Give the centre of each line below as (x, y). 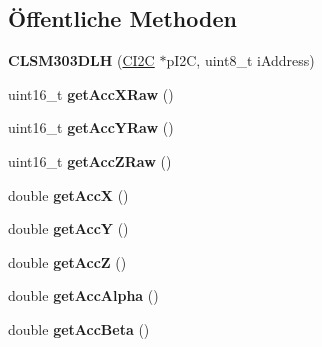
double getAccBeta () (79, 328)
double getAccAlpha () (83, 295)
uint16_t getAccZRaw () (90, 160)
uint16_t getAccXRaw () (91, 93)
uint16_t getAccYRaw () (91, 127)
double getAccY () (68, 228)
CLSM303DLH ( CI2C (81, 60)
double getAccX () (68, 194)
